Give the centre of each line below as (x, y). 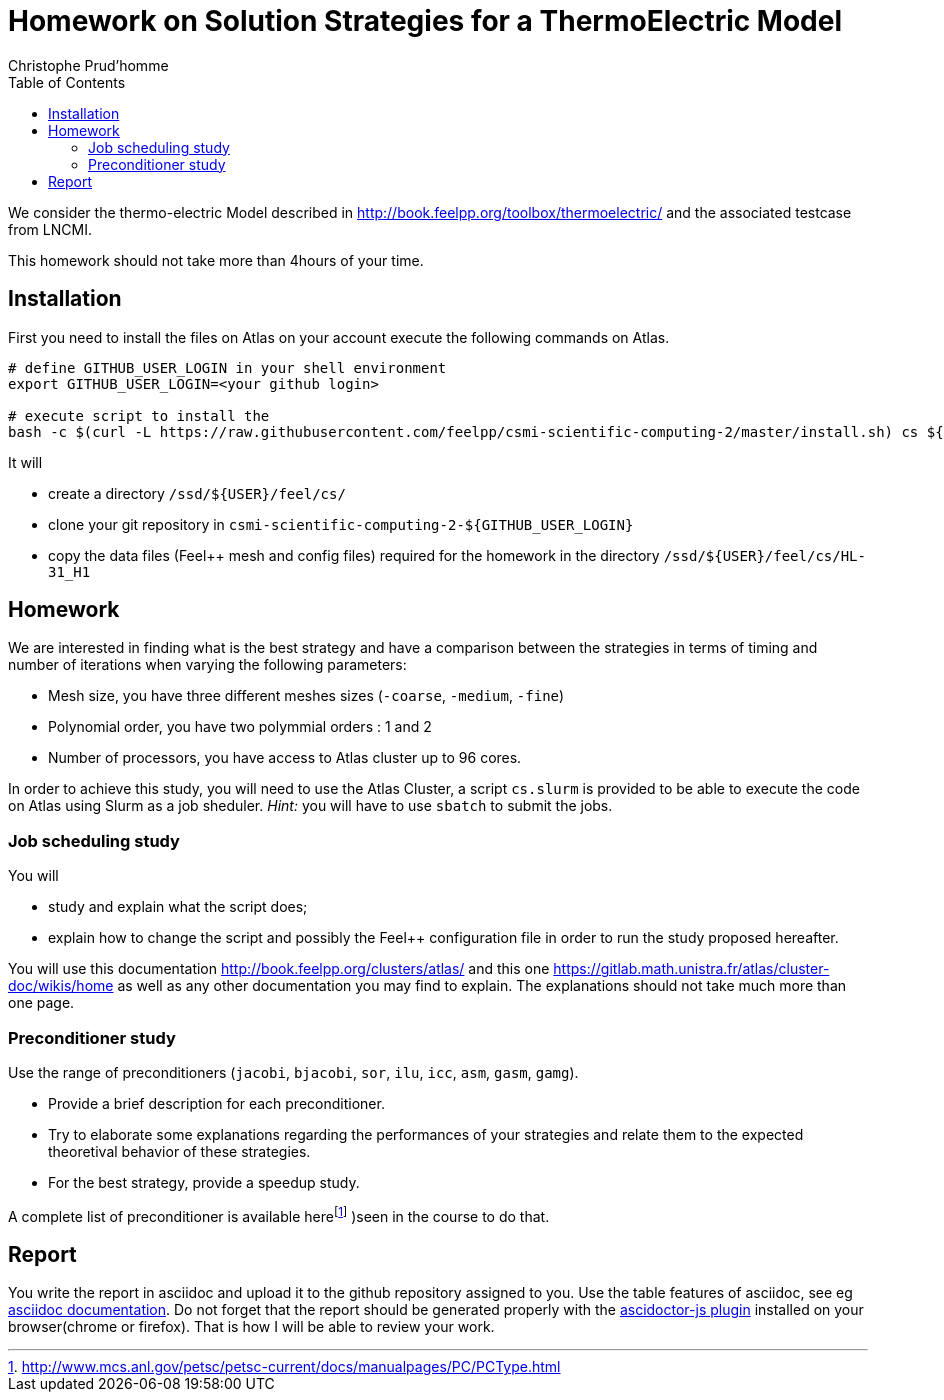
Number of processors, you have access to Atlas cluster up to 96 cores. (285, 758)
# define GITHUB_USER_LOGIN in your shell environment (227, 367)
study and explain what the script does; (178, 907)
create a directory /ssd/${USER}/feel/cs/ (197, 493)
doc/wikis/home (61, 986)
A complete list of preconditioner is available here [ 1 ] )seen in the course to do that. (279, 1214)
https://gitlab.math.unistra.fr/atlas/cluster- (691, 969)
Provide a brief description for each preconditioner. (216, 1103)
